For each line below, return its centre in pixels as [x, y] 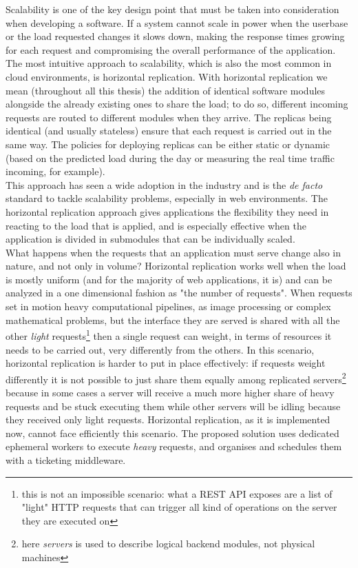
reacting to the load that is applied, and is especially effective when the [156, 225]
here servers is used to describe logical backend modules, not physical [168, 544]
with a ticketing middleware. [66, 459]
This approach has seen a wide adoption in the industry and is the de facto [164, 184]
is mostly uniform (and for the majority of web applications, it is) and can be [169, 279]
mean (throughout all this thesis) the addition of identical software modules [166, 90]
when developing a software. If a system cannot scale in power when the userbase [177, 22]
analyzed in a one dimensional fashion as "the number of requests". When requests [179, 293]
